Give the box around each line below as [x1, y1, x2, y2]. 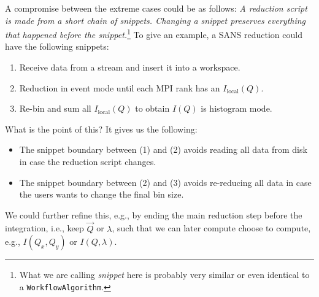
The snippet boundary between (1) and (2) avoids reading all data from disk [19, 143, 307, 156]
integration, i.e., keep [5, 222, 84, 234]
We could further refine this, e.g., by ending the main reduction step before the [5, 208, 302, 221]
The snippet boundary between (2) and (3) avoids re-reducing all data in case [19, 175, 312, 188]
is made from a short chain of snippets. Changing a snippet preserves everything [5, 13, 306, 26]
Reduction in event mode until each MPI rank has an [19, 81, 220, 94]
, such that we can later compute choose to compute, [112, 222, 311, 234]
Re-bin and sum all [19, 102, 91, 115]
